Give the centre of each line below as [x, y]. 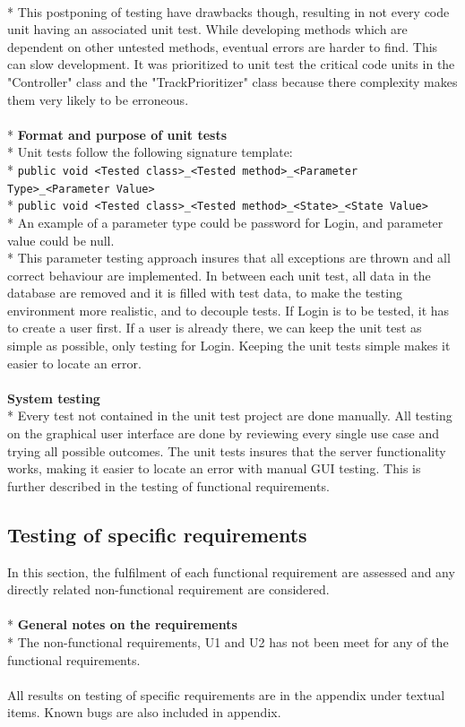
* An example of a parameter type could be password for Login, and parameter [225, 222]
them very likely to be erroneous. [98, 99]
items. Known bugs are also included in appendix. [144, 712]
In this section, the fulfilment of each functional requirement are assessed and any [231, 571]
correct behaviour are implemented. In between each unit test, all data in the [219, 275]
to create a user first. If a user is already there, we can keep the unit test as [215, 328]
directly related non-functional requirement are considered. [168, 589]
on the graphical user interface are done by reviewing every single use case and [223, 433]
